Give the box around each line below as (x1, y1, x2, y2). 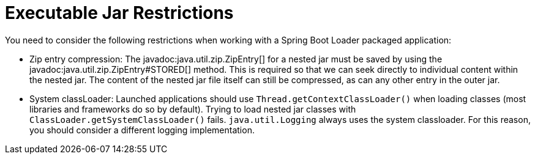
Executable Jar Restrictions (5, 2, 234, 23)
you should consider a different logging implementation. (29, 124, 255, 135)
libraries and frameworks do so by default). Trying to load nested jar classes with (29, 103, 356, 114)
